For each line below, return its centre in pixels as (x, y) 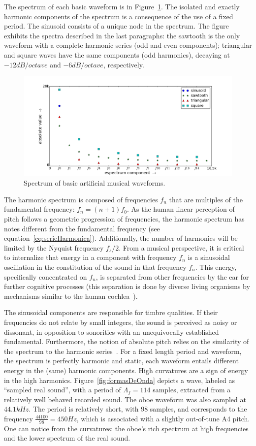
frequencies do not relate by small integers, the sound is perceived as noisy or (121, 322)
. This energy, (216, 267)
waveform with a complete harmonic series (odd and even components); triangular (128, 45)
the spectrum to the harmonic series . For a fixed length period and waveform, (123, 351)
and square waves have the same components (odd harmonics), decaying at (117, 54)
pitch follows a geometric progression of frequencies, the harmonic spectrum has (124, 219)
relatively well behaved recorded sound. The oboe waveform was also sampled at (125, 399)
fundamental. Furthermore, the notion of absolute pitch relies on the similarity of (127, 341)
